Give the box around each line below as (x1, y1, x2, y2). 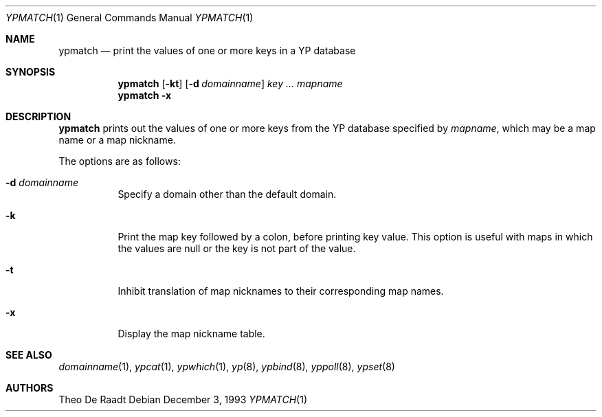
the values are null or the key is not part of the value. (118, 243, 356, 254)
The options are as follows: (58, 155, 181, 167)
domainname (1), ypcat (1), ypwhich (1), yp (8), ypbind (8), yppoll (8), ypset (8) (58, 361, 395, 372)
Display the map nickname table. (118, 328, 265, 339)
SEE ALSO (5, 349, 52, 361)
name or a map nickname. (58, 134, 176, 146)
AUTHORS (5, 382, 54, 394)
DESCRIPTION (5, 111, 71, 122)
